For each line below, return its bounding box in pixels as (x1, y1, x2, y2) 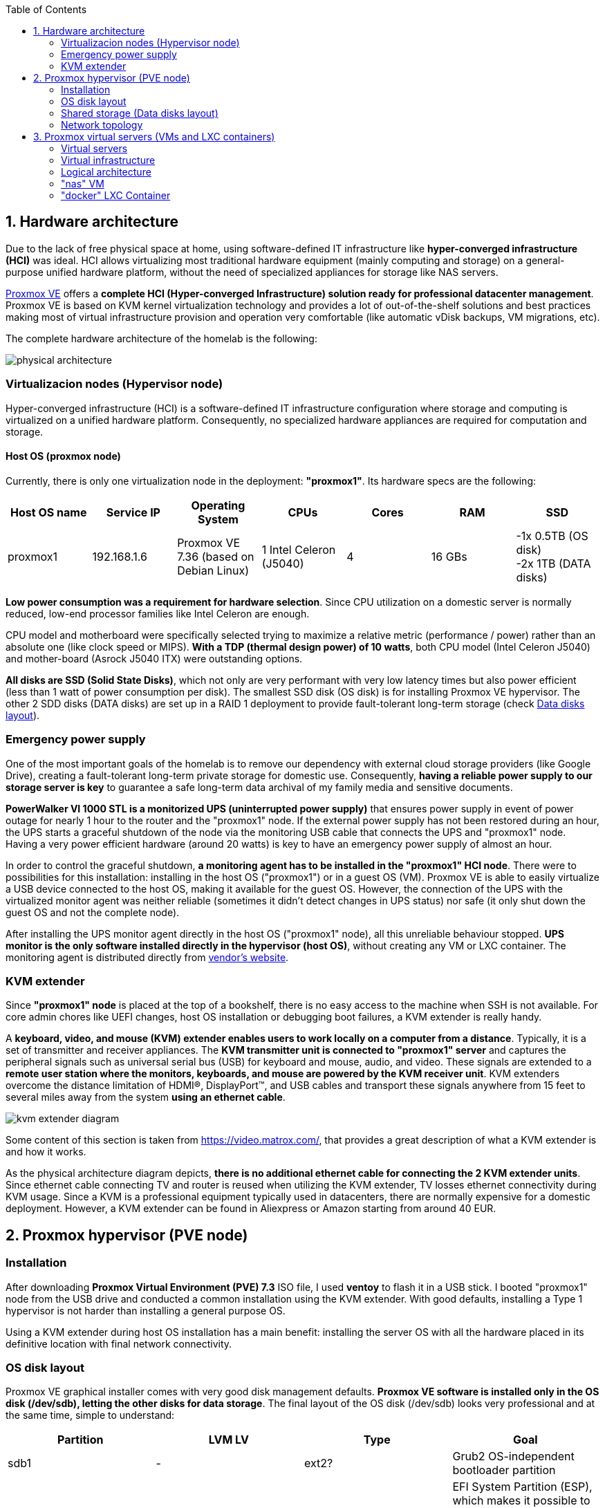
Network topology (61, 119, 143, 131)
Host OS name (10, 505, 87, 519)
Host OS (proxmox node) (6, 450, 121, 463)
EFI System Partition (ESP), (452, 1480, 593, 1494)
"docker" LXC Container (61, 189, 171, 201)
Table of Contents (6, 3, 87, 15)
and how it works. (6, 1146, 86, 1158)
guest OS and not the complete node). (6, 906, 180, 918)
